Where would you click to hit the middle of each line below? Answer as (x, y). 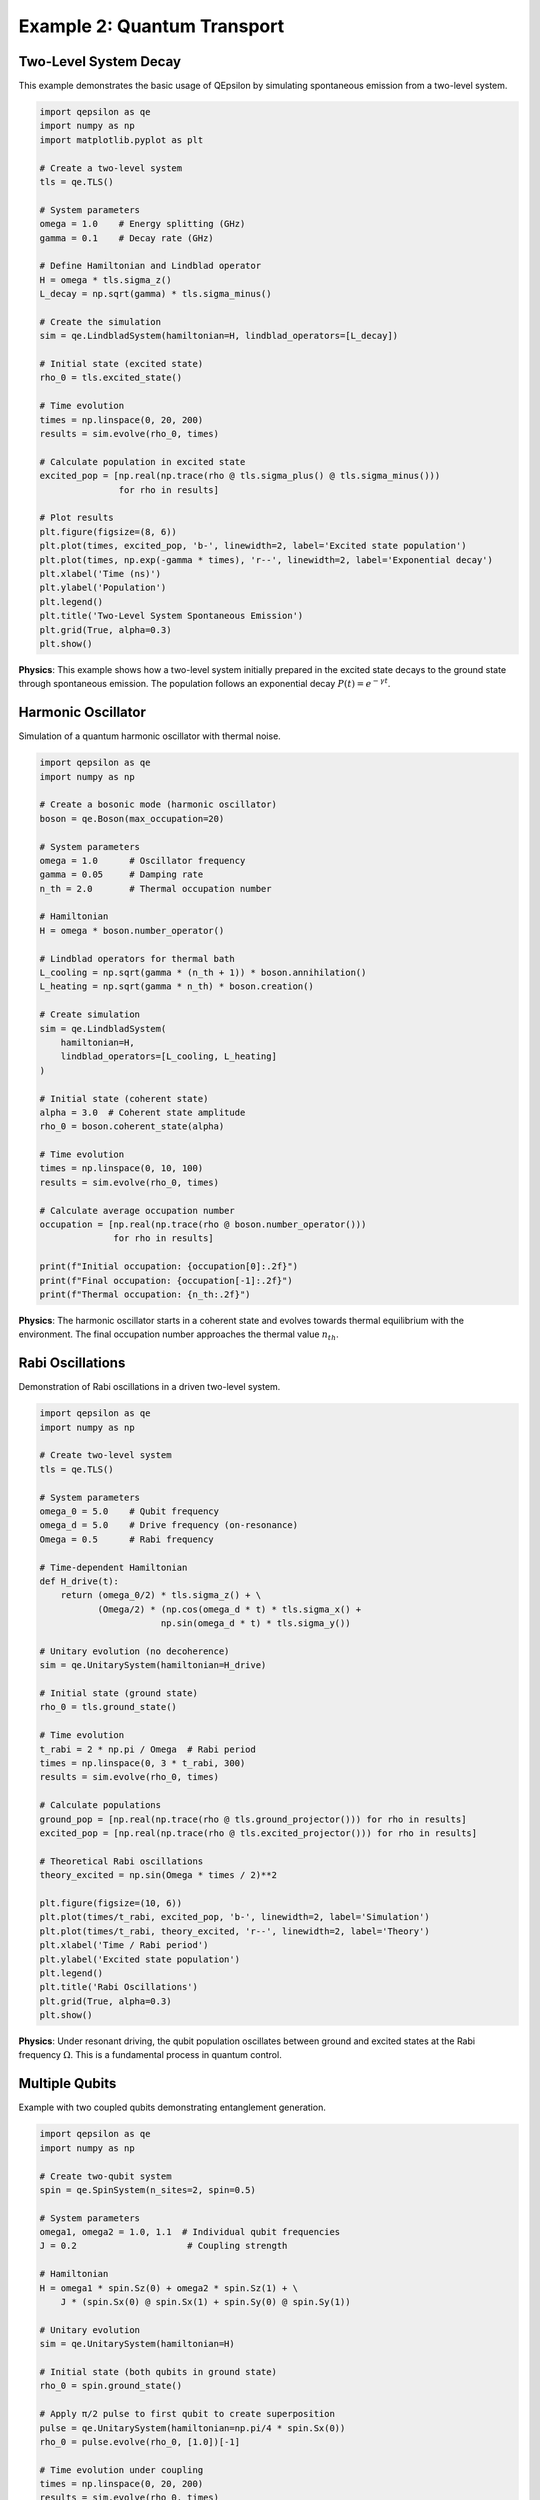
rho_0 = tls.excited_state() (111, 378)
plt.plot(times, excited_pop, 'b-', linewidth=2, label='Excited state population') (253, 546)
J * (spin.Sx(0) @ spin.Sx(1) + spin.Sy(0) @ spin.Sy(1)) (205, 2302)
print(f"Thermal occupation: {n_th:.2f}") (145, 1294)
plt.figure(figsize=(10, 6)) (111, 1903)
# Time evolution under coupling (121, 2469)
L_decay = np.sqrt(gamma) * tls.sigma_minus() (155, 294)
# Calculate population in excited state (142, 461)
